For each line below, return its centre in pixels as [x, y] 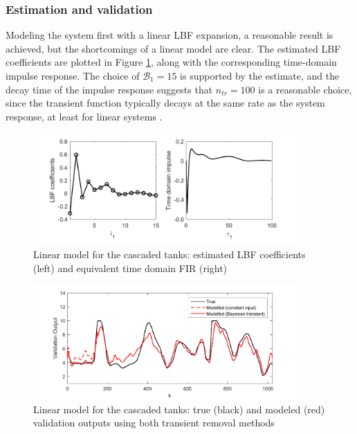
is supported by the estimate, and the [260, 75]
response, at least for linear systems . [84, 116]
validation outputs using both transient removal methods [154, 423]
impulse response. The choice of [73, 75]
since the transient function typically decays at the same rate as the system [165, 103]
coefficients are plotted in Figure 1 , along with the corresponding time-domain [171, 62]
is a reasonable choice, [305, 89]
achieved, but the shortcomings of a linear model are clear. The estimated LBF [173, 48]
